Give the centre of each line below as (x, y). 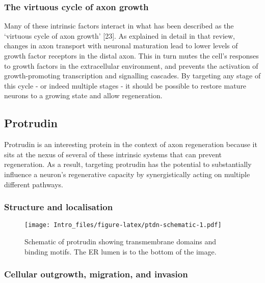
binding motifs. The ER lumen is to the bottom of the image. (121, 251)
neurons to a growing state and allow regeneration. (83, 95)
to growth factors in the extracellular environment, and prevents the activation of (131, 65)
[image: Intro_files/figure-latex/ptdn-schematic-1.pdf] (123, 225)
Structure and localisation (59, 207)
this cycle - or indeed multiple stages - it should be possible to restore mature (125, 85)
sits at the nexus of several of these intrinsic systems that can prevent (113, 154)
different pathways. (34, 184)
